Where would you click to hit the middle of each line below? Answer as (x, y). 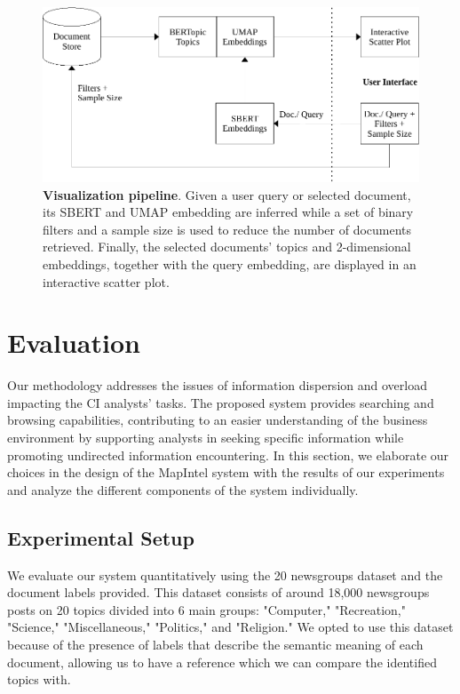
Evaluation (74, 343)
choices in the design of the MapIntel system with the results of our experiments (226, 472)
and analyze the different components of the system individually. (183, 489)
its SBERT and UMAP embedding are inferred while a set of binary (228, 212)
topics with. (39, 679)
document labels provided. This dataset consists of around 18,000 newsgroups (218, 592)
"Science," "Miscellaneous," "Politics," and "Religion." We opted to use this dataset (230, 627)
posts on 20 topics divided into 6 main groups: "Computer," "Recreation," (206, 609)
